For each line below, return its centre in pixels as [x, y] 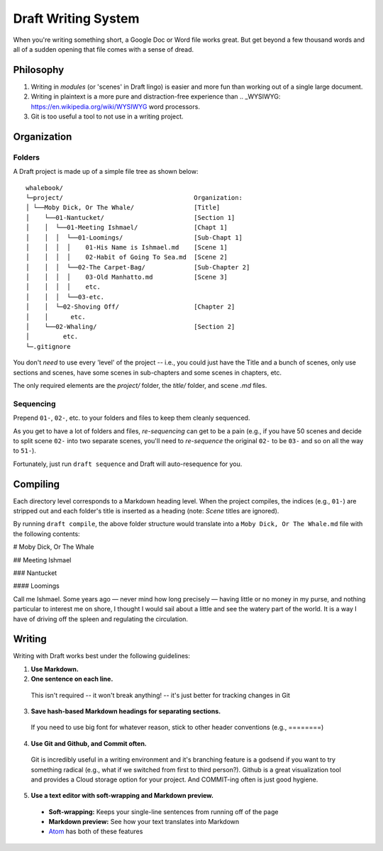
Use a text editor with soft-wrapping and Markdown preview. [122, 796]
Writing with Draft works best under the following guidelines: [102, 656]
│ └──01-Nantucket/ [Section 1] [131, 217]
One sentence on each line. [72, 679]
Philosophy [39, 70]
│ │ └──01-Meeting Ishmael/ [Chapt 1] [127, 228]
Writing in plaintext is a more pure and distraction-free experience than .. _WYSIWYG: [156, 96]
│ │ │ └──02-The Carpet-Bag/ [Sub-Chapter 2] [138, 267]
